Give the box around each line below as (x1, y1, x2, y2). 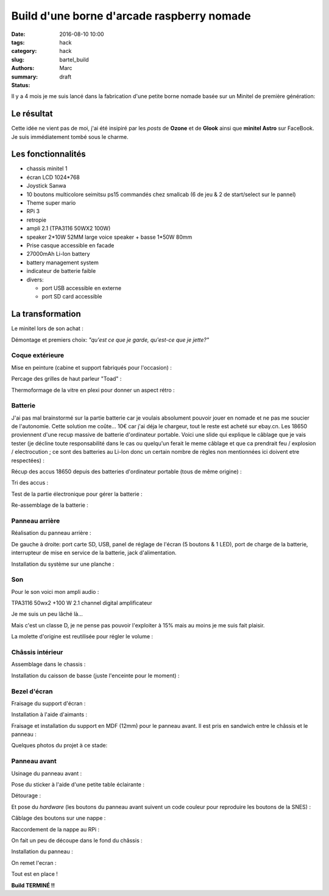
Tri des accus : (11, 479, 49, 487)
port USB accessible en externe (41, 284, 122, 292)
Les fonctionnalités (11, 149, 87, 160)
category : (11, 48, 37, 55)
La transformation (11, 309, 82, 319)
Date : (11, 30, 26, 38)
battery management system (26, 259, 99, 266)
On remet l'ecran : (11, 859, 57, 866)
